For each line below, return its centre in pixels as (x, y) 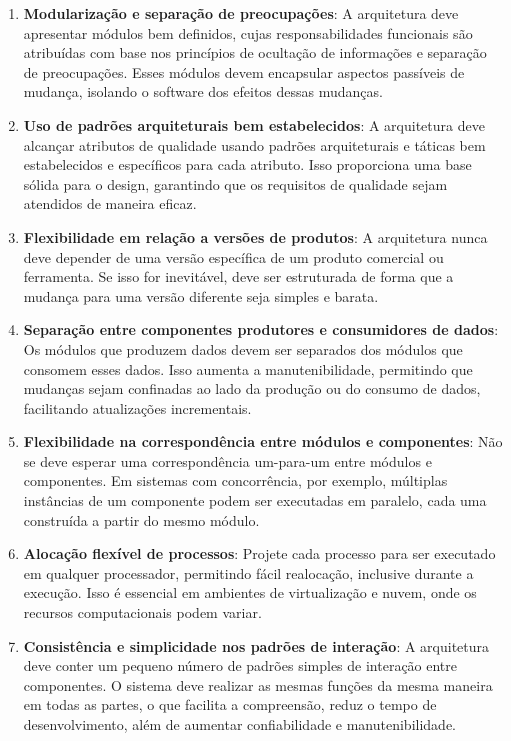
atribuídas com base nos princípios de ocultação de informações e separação (255, 52)
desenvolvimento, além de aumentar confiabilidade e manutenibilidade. (239, 724)
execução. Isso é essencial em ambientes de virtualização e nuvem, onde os (250, 592)
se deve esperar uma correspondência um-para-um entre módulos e (227, 460)
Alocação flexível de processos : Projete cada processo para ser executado (259, 553)
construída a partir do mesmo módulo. (141, 519)
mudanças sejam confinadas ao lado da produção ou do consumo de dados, (252, 388)
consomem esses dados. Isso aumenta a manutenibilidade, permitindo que (248, 368)
